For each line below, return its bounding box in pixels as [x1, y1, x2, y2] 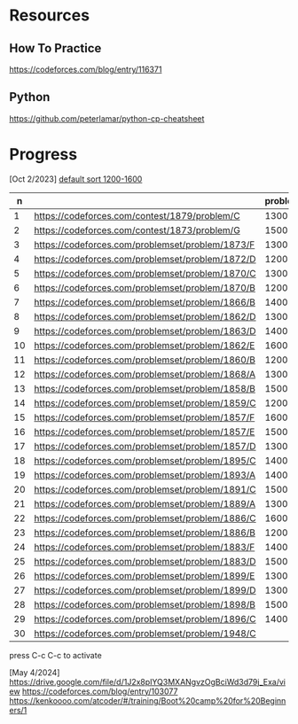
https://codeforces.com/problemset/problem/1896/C [34, 612, 256, 625]
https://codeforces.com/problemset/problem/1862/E [34, 339, 255, 351]
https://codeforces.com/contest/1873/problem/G [34, 223, 241, 236]
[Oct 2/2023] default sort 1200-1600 [9, 174, 143, 184]
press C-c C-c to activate [9, 650, 102, 660]
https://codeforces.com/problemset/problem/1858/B [34, 382, 255, 394]
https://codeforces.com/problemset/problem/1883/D [34, 555, 256, 567]
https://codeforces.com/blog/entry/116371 [9, 64, 162, 74]
